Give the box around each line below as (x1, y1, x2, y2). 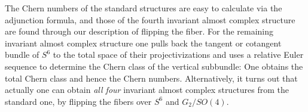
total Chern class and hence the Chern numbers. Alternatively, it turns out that (5, 71, 298, 84)
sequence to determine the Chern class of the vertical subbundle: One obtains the (5, 60, 303, 72)
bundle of (5, 48, 39, 61)
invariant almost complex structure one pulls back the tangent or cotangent (5, 36, 282, 49)
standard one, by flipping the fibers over (5, 95, 152, 107)
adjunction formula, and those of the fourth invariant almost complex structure (5, 13, 295, 26)
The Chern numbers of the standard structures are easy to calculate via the (5, 2, 282, 14)
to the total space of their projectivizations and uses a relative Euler (53, 48, 304, 61)
